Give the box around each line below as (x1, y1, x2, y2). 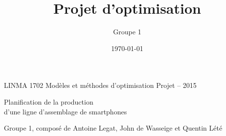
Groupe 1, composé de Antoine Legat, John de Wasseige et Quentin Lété (4, 123, 223, 133)
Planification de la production (4, 96, 93, 107)
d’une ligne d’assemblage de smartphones (4, 106, 127, 116)
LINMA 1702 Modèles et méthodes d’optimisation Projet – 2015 (4, 80, 197, 90)
